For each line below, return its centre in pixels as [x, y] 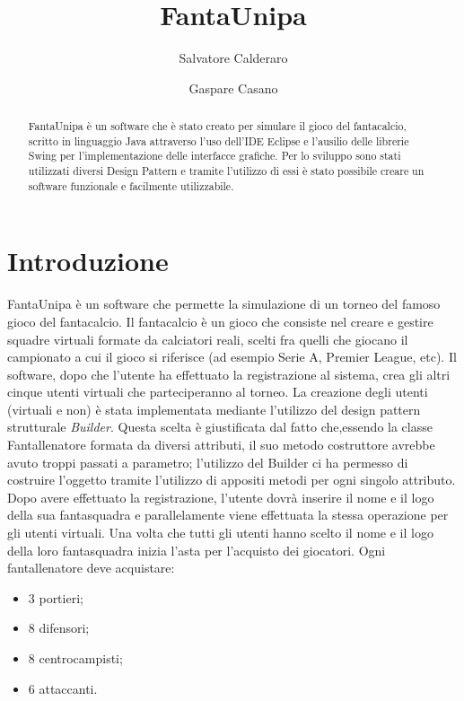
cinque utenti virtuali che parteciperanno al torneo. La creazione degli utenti [218, 392]
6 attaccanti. [63, 688]
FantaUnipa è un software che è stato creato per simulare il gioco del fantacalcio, [217, 126]
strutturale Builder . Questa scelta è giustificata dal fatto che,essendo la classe [220, 427]
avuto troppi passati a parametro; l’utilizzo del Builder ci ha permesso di [208, 462]
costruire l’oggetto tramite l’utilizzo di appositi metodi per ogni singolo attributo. [232, 480]
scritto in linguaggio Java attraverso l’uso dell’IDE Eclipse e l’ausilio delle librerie [219, 140]
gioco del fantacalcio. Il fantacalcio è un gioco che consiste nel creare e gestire [220, 321]
